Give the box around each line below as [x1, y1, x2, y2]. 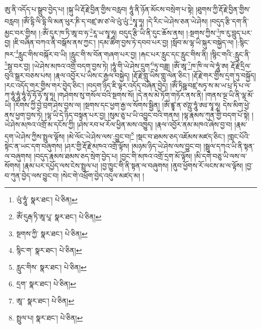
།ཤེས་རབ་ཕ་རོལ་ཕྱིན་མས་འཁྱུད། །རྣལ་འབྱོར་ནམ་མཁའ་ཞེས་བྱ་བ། [77, 119, 232, 130]
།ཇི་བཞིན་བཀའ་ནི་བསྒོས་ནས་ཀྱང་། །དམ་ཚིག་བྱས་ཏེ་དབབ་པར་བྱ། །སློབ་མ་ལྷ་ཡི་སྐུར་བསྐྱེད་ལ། [13, 37, 234, 48]
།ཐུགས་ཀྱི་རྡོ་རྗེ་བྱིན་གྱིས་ [195, 4, 250, 14]
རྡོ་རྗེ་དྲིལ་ [230, 60, 251, 71]
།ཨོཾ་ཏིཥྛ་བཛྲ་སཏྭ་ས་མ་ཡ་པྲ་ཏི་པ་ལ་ [170, 80, 251, 90]
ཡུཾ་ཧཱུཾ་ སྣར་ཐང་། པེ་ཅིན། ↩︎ [16, 194, 78, 205]
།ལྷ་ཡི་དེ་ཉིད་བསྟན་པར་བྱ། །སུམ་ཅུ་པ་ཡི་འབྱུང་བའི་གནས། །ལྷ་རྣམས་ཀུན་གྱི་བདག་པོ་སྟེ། [45, 109, 250, 120]
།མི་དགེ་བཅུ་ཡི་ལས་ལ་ [194, 150, 247, 161]
